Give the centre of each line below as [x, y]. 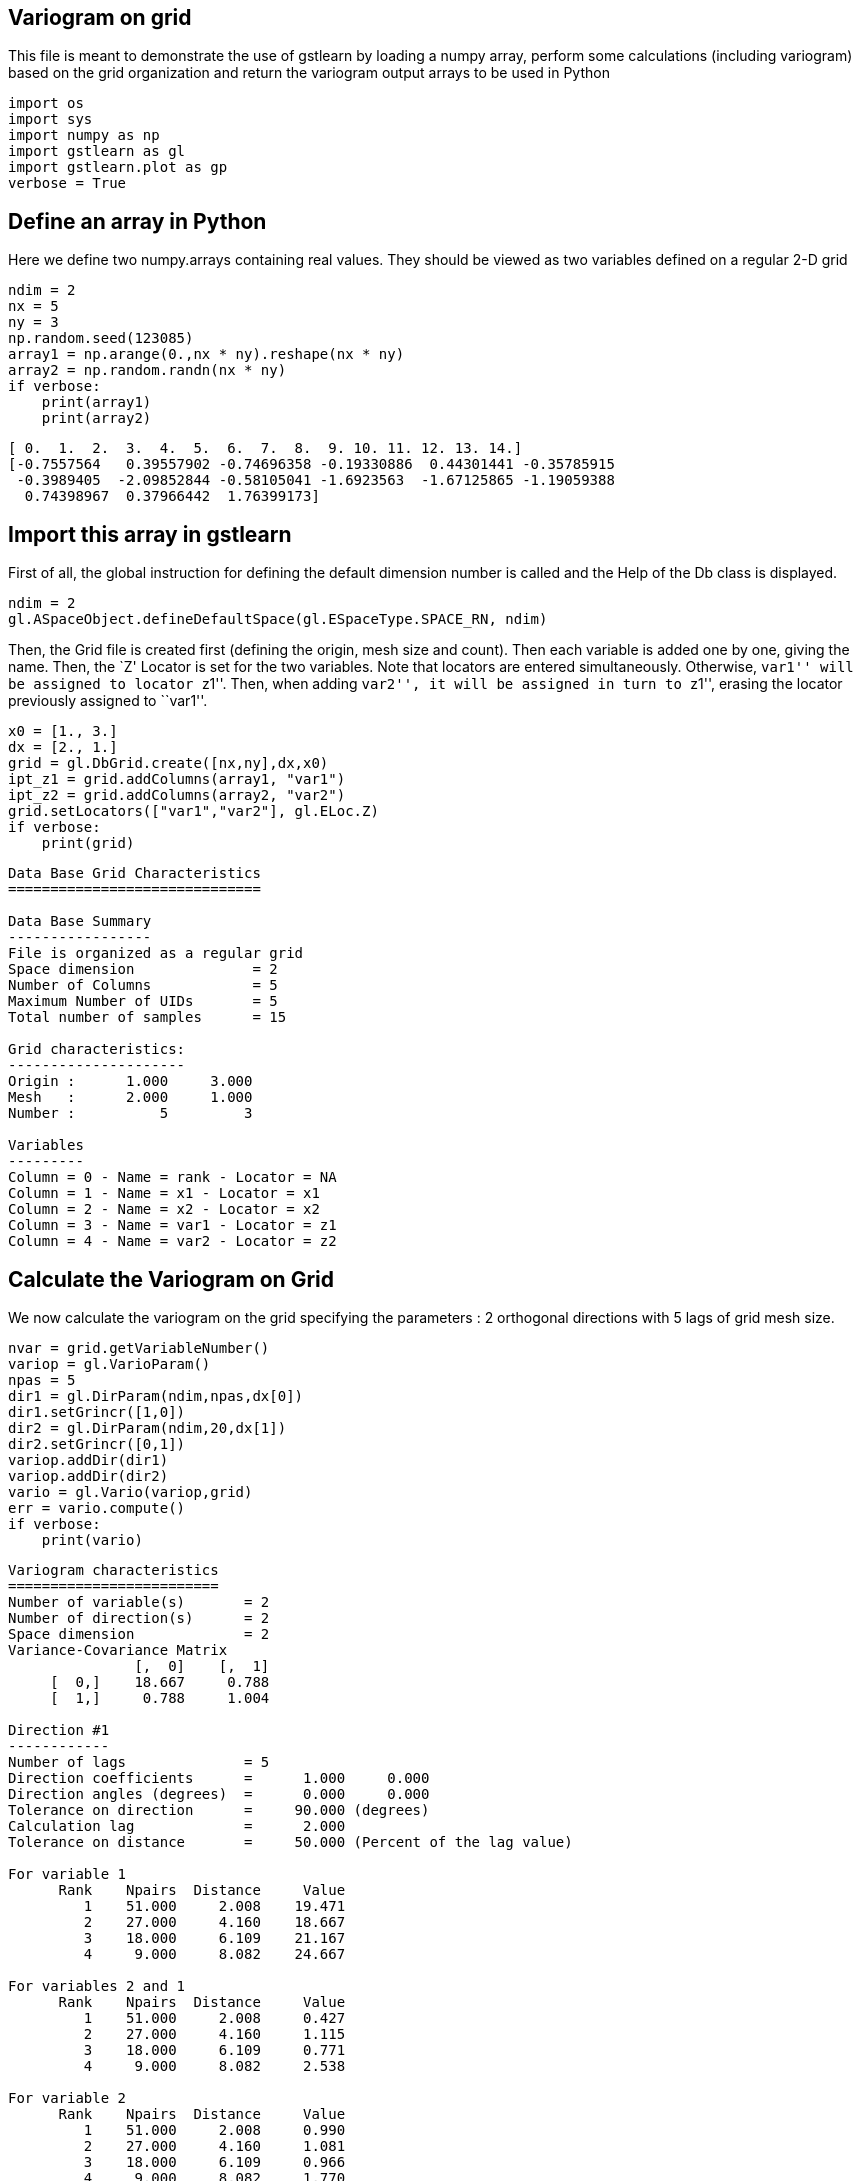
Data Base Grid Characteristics [134, 873]
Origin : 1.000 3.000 [130, 1081]
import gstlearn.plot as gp [118, 167]
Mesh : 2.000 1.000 [130, 1097]
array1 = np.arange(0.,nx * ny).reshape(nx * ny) [206, 354]
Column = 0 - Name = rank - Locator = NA [172, 1177]
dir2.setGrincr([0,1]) [97, 1443]
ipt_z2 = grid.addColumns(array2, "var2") [177, 795]
